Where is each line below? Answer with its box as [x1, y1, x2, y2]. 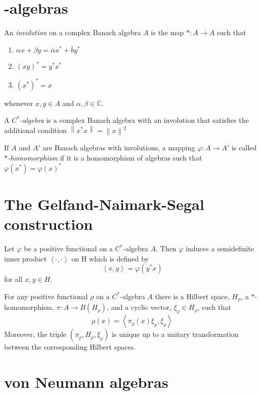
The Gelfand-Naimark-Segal [4, 194, 205, 215]
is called [231, 142, 257, 153]
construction [4, 214, 93, 234]
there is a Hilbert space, [155, 291, 230, 301]
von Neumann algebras [4, 371, 168, 392]
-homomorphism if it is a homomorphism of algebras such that [8, 152, 202, 163]
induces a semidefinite [186, 243, 254, 254]
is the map [151, 27, 184, 38]
